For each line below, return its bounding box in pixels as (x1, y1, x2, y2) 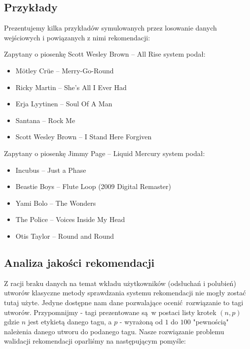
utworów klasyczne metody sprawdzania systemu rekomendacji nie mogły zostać (4, 287, 246, 298)
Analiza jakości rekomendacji (4, 254, 155, 270)
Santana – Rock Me (15, 115, 75, 125)
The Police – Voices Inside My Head (15, 214, 125, 224)
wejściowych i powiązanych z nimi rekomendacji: (4, 32, 150, 42)
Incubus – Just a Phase (15, 164, 86, 175)
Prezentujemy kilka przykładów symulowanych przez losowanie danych (4, 23, 217, 33)
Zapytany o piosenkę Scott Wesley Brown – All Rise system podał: (4, 49, 206, 59)
